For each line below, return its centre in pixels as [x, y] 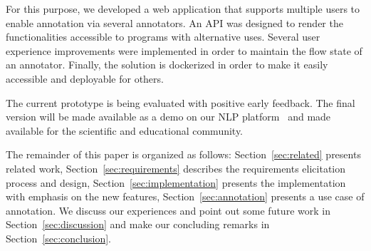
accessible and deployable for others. [85, 78]
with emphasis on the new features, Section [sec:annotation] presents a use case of [185, 196]
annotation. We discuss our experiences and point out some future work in [168, 210]
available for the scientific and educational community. [125, 130]
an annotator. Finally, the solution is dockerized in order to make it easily [167, 65]
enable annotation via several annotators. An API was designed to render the [174, 22]
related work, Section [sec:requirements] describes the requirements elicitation [176, 168]
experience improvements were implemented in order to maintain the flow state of [184, 50]
